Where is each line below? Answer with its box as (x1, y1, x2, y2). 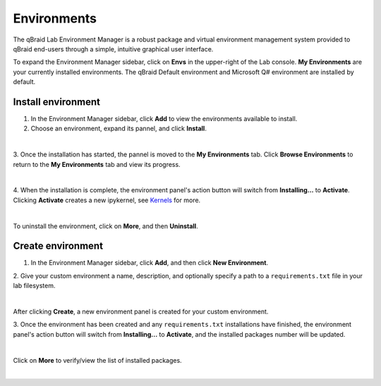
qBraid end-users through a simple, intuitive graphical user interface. (13, 44, 214, 53)
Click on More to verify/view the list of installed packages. (13, 356, 183, 364)
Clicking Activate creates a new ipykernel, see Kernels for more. (13, 196, 201, 204)
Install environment (13, 96, 101, 108)
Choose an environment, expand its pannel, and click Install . (30, 124, 207, 133)
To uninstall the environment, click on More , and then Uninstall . (13, 222, 198, 230)
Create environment (13, 240, 104, 252)
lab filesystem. (13, 282, 56, 290)
